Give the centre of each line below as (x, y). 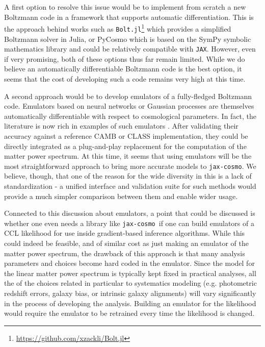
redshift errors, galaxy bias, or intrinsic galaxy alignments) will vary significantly (130, 293)
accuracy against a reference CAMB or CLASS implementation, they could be (126, 135)
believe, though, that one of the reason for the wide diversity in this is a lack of (128, 176)
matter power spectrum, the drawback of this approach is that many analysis (125, 253)
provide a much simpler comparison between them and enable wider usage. (121, 196)
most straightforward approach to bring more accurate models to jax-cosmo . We (130, 166)
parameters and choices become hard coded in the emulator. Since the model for (129, 263)
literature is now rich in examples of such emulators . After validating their (121, 126)
